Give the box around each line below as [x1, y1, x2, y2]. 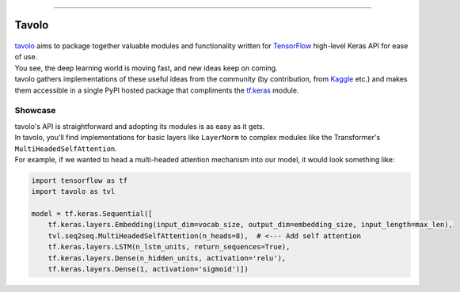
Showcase [14, 105, 56, 116]
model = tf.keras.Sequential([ [31, 210, 154, 218]
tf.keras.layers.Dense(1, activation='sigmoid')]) [48, 265, 249, 273]
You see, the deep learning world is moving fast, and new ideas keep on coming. [14, 63, 278, 73]
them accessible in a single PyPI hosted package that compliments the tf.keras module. [14, 85, 299, 95]
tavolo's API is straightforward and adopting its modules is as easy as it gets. [14, 121, 265, 131]
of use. [14, 52, 38, 62]
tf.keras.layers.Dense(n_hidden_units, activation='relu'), [48, 253, 287, 263]
